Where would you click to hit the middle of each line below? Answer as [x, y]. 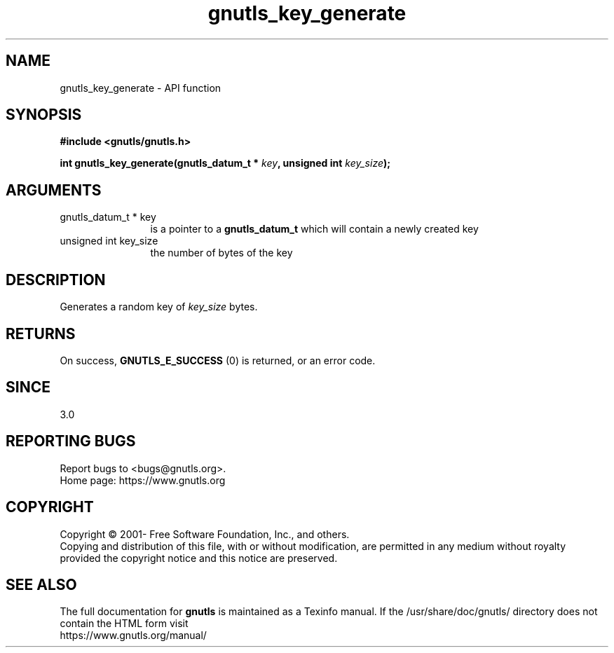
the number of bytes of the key [221, 253]
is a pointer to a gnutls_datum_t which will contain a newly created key [314, 229]
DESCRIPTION [56, 280]
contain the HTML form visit [124, 624]
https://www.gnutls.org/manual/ [133, 635]
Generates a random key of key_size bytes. [159, 307]
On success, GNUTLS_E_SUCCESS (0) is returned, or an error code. [218, 360]
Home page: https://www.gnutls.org [143, 480]
